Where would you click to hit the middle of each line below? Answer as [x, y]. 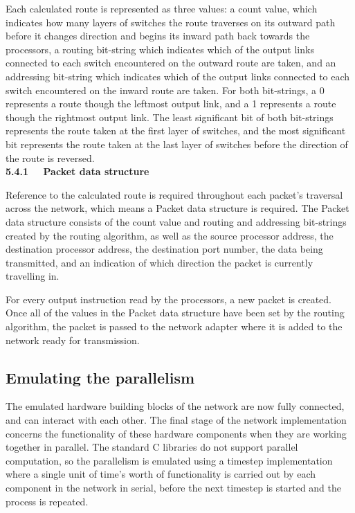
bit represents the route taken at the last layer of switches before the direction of [177, 144]
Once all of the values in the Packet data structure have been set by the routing [175, 313]
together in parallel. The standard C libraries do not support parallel [152, 447]
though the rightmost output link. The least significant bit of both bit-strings [170, 117]
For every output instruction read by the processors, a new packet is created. [169, 299]
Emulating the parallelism [100, 377]
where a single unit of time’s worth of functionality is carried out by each [161, 474]
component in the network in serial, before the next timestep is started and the [174, 488]
